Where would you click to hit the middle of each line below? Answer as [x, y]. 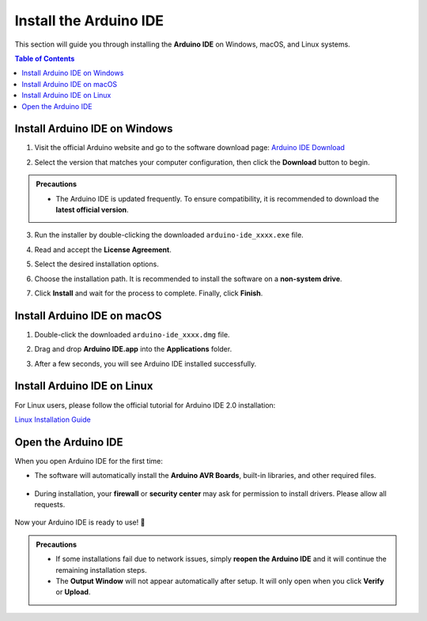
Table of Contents [45, 58]
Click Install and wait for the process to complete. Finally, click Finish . [149, 293]
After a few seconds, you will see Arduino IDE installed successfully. [145, 363]
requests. [50, 504]
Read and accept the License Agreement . [103, 250]
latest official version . [93, 209]
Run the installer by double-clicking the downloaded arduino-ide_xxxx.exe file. [169, 235]
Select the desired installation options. [97, 264]
